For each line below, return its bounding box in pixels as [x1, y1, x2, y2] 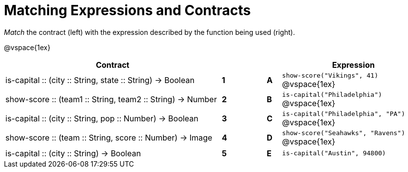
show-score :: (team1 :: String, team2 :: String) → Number [5, 94, 217, 105]
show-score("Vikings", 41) [282, 71, 379, 79]
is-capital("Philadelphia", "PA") [282, 110, 406, 117]
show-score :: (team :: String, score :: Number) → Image [5, 133, 213, 143]
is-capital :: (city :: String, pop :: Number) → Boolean [5, 114, 199, 124]
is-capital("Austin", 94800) [282, 149, 386, 157]
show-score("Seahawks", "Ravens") [282, 129, 406, 137]
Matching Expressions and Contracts [4, 2, 251, 19]
